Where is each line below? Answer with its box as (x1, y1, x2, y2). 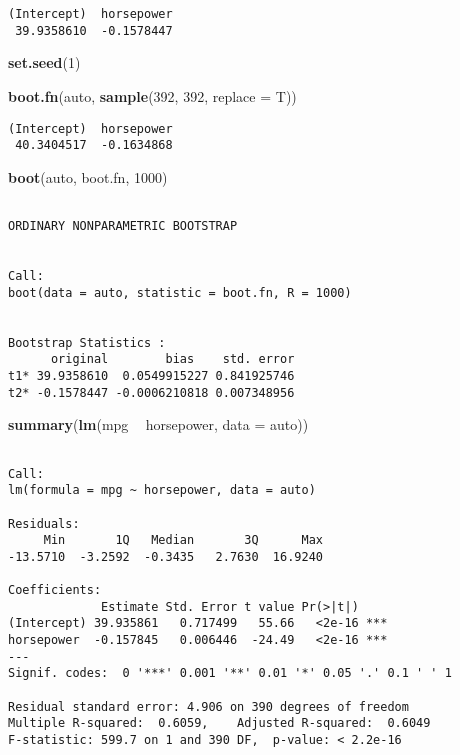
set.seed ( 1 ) (8, 52, 81, 73)
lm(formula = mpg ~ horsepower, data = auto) (8, 483, 316, 498)
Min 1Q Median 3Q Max (43, 533, 323, 548)
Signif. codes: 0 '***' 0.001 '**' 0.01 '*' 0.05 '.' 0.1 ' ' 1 (8, 666, 452, 681)
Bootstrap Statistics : (8, 335, 166, 350)
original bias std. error (50, 352, 295, 367)
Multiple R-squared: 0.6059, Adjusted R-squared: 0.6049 (8, 716, 431, 731)
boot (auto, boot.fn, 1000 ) (8, 166, 168, 187)
